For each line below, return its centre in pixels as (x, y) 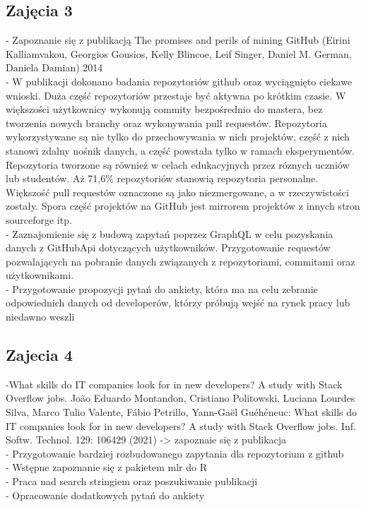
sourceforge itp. (39, 219)
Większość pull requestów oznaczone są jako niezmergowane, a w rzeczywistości (177, 192)
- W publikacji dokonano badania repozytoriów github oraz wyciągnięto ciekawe (179, 81)
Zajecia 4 (39, 355)
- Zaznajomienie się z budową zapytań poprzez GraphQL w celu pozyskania (170, 233)
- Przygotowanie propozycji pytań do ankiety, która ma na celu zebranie (162, 288)
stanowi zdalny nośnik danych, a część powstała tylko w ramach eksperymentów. (180, 150)
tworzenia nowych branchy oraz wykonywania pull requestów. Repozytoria (166, 123)
